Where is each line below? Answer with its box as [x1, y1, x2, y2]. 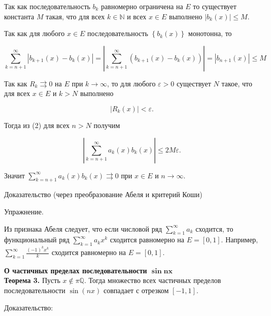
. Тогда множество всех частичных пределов [84, 275, 221, 286]
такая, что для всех [46, 11, 105, 21]
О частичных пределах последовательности [4, 265, 147, 275]
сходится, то [195, 223, 233, 234]
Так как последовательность [4, 1, 90, 11]
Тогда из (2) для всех [4, 119, 70, 130]
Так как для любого [4, 28, 65, 39]
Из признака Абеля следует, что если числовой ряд [4, 223, 162, 234]
